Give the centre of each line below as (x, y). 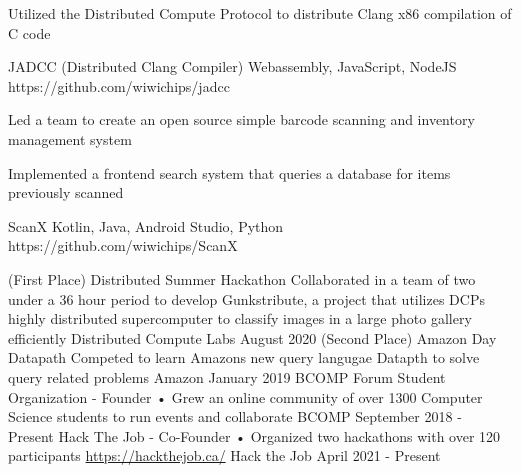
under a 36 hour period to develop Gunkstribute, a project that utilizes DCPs (246, 298)
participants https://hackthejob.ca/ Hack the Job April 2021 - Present (224, 455)
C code (29, 32)
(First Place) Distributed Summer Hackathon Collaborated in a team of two (242, 278)
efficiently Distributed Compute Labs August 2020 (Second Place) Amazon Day (252, 337)
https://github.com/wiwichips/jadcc (119, 85)
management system (70, 138)
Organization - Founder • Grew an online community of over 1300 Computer (245, 396)
